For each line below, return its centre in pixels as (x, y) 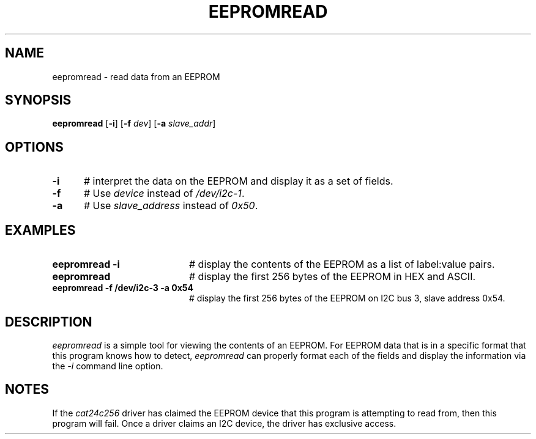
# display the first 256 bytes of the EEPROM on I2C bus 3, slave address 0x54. (347, 298)
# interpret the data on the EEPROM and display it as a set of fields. (238, 181)
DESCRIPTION (49, 322)
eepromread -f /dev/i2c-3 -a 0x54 (123, 288)
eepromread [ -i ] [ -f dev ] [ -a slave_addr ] (134, 124)
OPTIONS (34, 147)
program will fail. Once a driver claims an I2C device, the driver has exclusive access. (224, 423)
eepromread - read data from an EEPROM (136, 76)
